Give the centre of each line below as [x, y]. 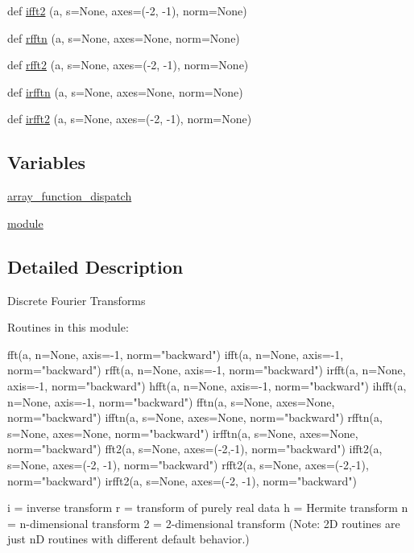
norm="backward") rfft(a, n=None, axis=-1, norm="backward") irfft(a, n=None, [207, 370]
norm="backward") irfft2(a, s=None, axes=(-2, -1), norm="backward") [182, 480]
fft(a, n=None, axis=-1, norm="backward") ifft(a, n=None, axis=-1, [176, 354]
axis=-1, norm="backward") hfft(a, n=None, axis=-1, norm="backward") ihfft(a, [207, 385]
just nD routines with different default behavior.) [128, 539]
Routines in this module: [68, 327]
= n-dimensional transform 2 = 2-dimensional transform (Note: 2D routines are [204, 523]
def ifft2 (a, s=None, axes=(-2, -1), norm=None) [127, 10]
